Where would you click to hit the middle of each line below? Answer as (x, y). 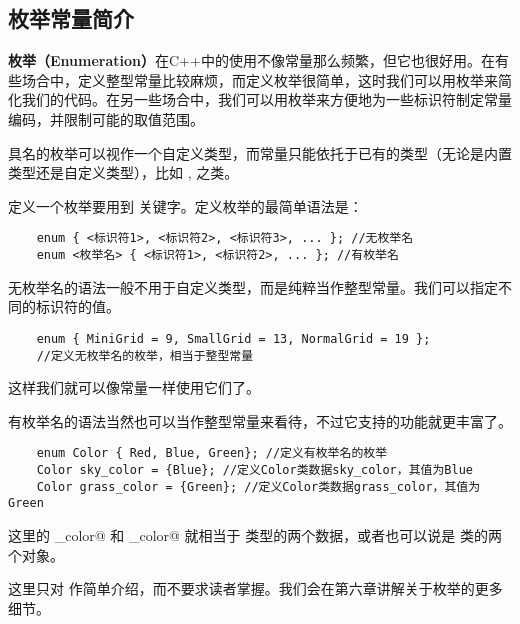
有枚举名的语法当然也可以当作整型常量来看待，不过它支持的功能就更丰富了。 (260, 420)
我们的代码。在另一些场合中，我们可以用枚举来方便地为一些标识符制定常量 (266, 99)
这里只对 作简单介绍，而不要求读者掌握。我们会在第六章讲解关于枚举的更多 (255, 588)
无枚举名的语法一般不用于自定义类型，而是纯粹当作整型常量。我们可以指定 (253, 286)
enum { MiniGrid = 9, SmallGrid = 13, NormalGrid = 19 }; (233, 338)
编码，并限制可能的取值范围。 (106, 118)
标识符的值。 (77, 306)
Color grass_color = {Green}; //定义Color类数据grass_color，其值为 (258, 486)
